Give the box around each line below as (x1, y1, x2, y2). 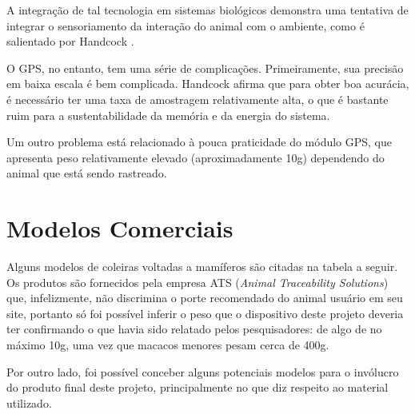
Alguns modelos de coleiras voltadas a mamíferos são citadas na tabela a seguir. (6, 258, 398, 275)
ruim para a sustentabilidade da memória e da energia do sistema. (6, 106, 330, 123)
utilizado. (6, 394, 52, 411)
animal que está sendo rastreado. (6, 165, 167, 181)
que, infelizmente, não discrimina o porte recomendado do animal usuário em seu (6, 289, 403, 306)
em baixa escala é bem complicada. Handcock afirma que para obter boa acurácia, (6, 75, 409, 92)
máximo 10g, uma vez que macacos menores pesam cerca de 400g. (6, 336, 329, 353)
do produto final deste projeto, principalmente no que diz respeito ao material (6, 379, 389, 396)
